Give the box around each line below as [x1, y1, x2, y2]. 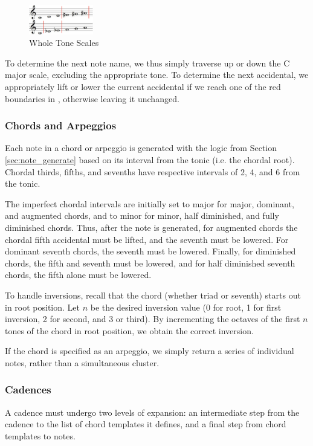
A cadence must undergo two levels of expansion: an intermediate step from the [5, 406, 300, 418]
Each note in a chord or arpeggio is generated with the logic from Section [5, 141, 277, 154]
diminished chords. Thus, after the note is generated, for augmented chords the [5, 221, 298, 233]
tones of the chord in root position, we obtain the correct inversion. [5, 324, 254, 337]
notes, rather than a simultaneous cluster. [5, 356, 160, 369]
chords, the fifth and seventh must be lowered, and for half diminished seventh [5, 256, 295, 269]
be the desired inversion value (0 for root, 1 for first [90, 300, 282, 313]
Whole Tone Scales [29, 36, 99, 49]
